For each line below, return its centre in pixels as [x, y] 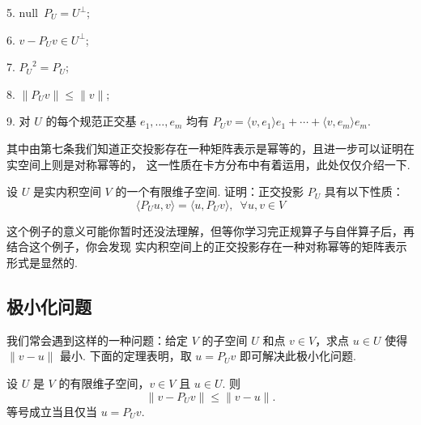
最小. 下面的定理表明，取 [126, 356]
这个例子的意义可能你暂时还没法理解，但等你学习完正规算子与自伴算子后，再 [210, 230]
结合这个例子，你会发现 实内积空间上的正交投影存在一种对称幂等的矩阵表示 [207, 246]
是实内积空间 [67, 191]
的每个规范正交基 [91, 121]
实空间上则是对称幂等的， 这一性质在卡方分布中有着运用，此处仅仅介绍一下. [208, 164]
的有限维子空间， [104, 382]
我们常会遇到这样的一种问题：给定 [97, 340]
